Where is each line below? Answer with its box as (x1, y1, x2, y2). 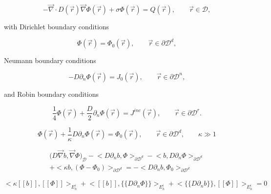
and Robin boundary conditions (4, 88, 99, 99)
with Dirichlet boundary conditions (4, 22, 109, 32)
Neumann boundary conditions (4, 55, 96, 65)
